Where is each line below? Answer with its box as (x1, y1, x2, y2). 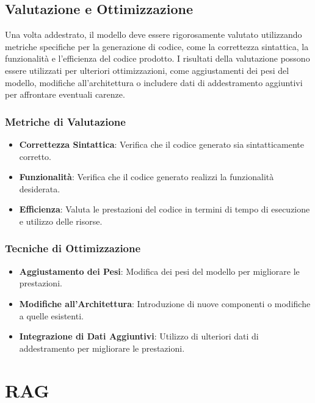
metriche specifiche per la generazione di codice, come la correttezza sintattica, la (5, 40, 309, 53)
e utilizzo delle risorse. (19, 214, 103, 227)
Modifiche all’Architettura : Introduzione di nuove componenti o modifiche (19, 297, 311, 310)
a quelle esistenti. (19, 309, 84, 322)
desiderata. (19, 182, 60, 195)
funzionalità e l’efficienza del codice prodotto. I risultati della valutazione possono (5, 52, 310, 65)
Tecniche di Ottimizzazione (5, 241, 141, 256)
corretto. (19, 150, 51, 162)
